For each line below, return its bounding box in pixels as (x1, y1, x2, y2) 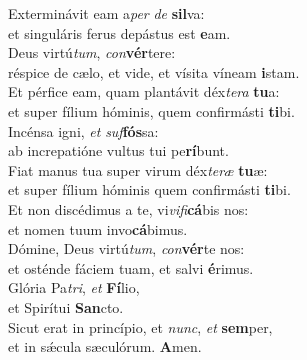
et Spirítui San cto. (8, 296, 124, 317)
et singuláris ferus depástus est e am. (8, 22, 231, 43)
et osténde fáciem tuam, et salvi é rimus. (8, 257, 254, 278)
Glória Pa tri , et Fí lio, (8, 277, 140, 298)
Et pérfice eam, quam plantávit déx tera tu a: (8, 81, 280, 102)
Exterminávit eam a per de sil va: (8, 3, 205, 23)
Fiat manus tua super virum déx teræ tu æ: (8, 159, 268, 180)
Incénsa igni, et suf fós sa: (8, 120, 159, 141)
